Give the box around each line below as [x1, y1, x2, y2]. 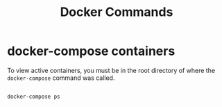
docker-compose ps [7, 93, 60, 100]
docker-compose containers [7, 43, 176, 59]
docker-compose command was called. [7, 74, 115, 82]
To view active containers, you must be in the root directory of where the [7, 66, 216, 74]
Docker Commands [60, 4, 173, 20]
